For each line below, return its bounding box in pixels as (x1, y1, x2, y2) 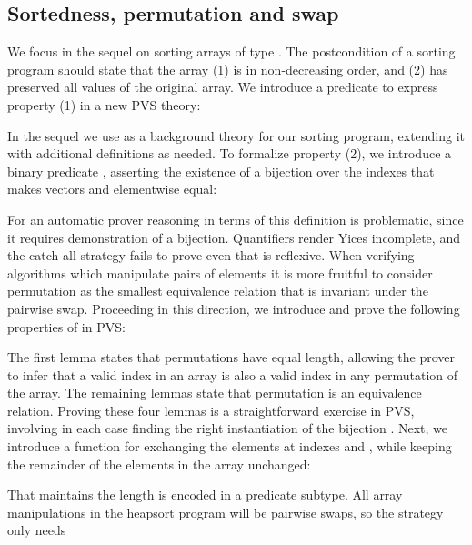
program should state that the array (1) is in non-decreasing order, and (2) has (7, 59, 448, 78)
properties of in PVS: (7, 317, 126, 336)
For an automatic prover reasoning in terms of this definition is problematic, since (7, 209, 464, 228)
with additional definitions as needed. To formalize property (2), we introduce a (7, 144, 452, 163)
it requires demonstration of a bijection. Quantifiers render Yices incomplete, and (7, 227, 460, 247)
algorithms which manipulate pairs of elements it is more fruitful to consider (7, 263, 433, 282)
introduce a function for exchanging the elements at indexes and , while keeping (7, 437, 452, 456)
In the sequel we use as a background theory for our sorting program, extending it (7, 126, 466, 145)
